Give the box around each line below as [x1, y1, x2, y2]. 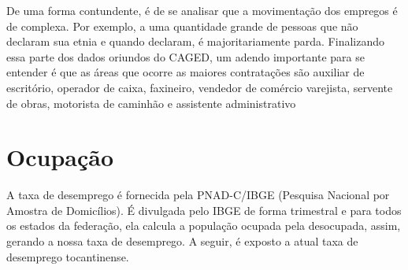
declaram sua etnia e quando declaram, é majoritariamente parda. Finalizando [6, 33, 384, 50]
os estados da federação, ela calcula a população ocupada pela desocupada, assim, [6, 217, 401, 234]
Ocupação [6, 141, 113, 173]
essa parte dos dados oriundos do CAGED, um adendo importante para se [6, 48, 365, 65]
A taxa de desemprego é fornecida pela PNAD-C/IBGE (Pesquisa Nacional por [6, 187, 390, 203]
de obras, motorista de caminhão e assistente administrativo [6, 94, 296, 111]
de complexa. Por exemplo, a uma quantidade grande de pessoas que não [6, 17, 358, 34]
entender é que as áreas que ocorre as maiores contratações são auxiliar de [6, 64, 365, 80]
